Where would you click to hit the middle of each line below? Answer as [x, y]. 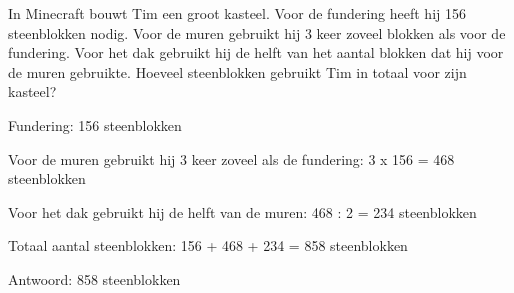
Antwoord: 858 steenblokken [94, 278]
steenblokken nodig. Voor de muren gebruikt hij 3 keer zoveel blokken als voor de [257, 32]
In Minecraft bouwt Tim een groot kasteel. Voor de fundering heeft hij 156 [237, 13]
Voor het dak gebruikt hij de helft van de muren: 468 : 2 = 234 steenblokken [242, 211]
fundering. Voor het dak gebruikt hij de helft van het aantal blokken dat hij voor [256, 52]
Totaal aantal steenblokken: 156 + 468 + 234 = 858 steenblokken [208, 245]
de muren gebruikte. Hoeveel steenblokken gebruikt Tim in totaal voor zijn [237, 71]
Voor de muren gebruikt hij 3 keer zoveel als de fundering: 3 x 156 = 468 [231, 158]
